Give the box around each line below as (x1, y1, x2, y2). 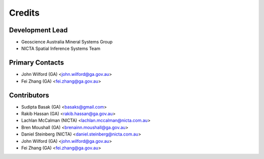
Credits (9, 7, 40, 18)
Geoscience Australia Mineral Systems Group (21, 39, 113, 45)
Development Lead (9, 26, 68, 34)
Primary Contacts (9, 59, 64, 67)
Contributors (9, 91, 49, 99)
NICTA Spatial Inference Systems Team (21, 45, 101, 51)
